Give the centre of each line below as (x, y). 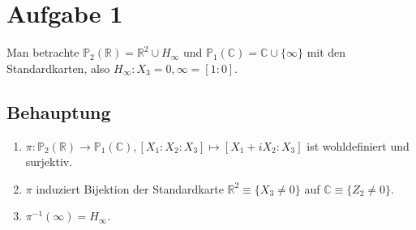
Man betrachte (43, 52)
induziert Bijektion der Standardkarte (130, 188)
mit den (326, 52)
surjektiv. (49, 162)
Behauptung (59, 111)
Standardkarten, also (58, 68)
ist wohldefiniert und (358, 145)
